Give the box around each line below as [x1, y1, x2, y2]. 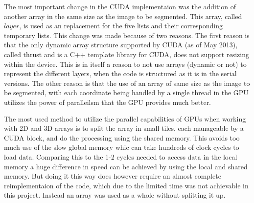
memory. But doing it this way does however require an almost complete [4, 171, 221, 181]
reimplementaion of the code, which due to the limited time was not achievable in [4, 180, 249, 190]
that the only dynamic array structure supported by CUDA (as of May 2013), [4, 40, 238, 50]
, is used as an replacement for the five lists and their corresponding [19, 20, 223, 31]
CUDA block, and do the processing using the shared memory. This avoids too [4, 132, 240, 142]
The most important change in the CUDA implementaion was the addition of [4, 1, 236, 11]
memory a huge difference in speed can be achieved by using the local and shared [4, 161, 248, 171]
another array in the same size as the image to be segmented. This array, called [4, 11, 242, 21]
